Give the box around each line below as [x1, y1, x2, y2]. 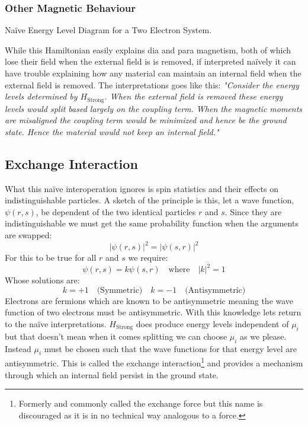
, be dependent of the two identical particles [36, 205, 196, 218]
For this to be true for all [5, 251, 97, 264]
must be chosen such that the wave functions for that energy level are [44, 342, 297, 354]
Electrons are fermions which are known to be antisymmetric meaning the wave [5, 294, 294, 306]
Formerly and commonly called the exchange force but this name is [18, 397, 263, 410]
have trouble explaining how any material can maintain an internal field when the [5, 67, 301, 79]
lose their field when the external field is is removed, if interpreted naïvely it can [5, 55, 296, 68]
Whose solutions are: [5, 274, 80, 286]
